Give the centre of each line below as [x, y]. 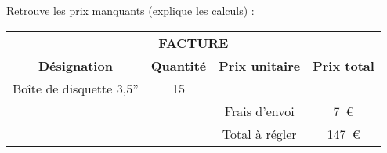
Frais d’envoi [259, 111]
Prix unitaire [260, 65]
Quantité [179, 65]
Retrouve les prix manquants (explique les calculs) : [130, 10]
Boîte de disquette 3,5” [76, 88]
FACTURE [193, 42]
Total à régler [259, 133]
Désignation [75, 65]
